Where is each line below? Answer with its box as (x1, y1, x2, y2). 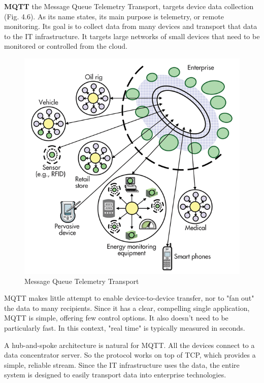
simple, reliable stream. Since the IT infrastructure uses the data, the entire (4, 359, 240, 370)
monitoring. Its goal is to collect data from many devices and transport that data (4, 21, 257, 31)
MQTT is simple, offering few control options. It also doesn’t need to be (4, 312, 228, 323)
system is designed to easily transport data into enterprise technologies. (4, 369, 226, 380)
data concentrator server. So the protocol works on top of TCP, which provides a (4, 349, 256, 360)
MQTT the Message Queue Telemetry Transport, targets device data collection (4, 1, 254, 11)
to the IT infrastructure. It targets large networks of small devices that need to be (4, 30, 260, 41)
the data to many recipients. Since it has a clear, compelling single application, (4, 302, 250, 313)
